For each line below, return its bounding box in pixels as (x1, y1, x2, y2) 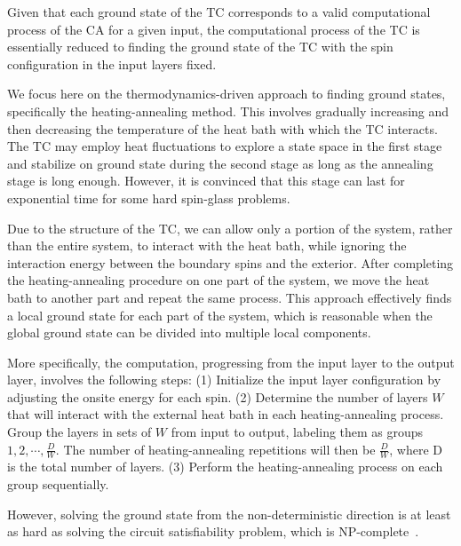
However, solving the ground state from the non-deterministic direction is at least (7, 504, 451, 523)
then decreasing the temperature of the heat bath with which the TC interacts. (7, 119, 438, 138)
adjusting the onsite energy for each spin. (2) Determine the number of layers (7, 387, 428, 406)
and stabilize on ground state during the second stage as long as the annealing (7, 154, 433, 172)
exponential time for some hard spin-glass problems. (7, 188, 290, 207)
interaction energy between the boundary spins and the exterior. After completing (7, 253, 454, 272)
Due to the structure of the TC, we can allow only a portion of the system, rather (7, 218, 453, 237)
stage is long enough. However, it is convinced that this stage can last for (7, 171, 405, 190)
